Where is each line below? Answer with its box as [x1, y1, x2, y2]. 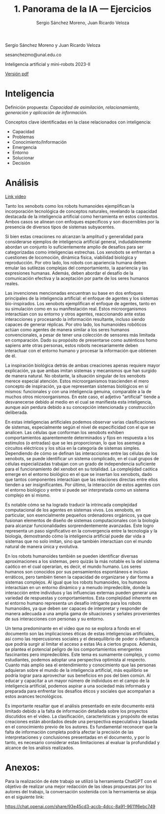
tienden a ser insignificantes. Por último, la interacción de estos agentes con [5, 481, 160, 488]
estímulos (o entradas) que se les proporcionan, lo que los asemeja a [5, 439, 145, 446]
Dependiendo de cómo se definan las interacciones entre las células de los [5, 450, 158, 456]
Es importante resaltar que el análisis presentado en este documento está [5, 703, 155, 709]
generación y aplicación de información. [5, 109, 88, 115]
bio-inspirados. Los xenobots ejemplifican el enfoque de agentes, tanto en [5, 300, 156, 306]
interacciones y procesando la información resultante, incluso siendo [5, 316, 145, 322]
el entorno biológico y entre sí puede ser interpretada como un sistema [5, 487, 149, 493]
